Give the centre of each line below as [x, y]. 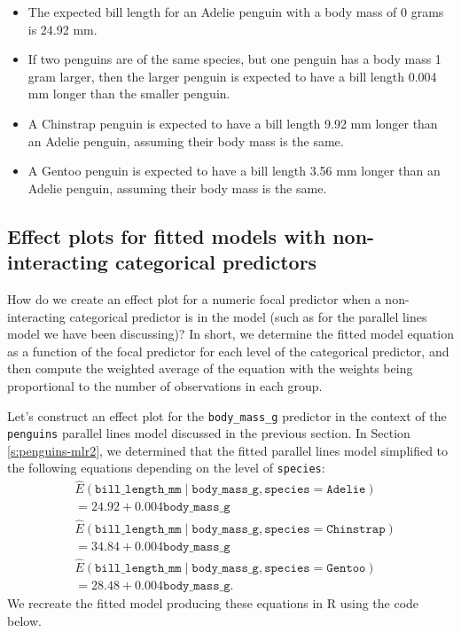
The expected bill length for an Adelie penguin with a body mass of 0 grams [236, 12]
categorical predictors [216, 262]
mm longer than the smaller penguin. [129, 94]
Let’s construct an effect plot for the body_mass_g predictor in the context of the [227, 415]
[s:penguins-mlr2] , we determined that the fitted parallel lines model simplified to [228, 450]
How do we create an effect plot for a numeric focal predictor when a [194, 298]
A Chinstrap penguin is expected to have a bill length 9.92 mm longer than [233, 123]
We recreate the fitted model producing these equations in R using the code [213, 602]
